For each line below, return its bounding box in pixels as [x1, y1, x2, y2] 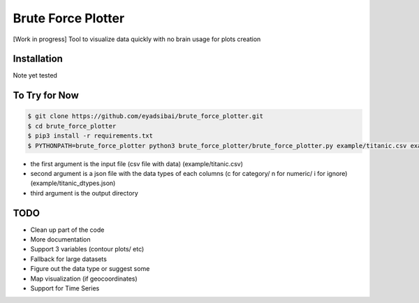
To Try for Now [13, 89, 80, 101]
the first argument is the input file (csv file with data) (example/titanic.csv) [30, 159, 244, 168]
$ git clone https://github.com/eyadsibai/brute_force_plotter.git [27, 112, 264, 120]
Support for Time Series [30, 284, 100, 293]
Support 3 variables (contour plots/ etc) [30, 245, 145, 253]
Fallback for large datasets [30, 255, 108, 263]
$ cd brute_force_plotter [27, 122, 117, 130]
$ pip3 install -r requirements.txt [27, 132, 154, 140]
